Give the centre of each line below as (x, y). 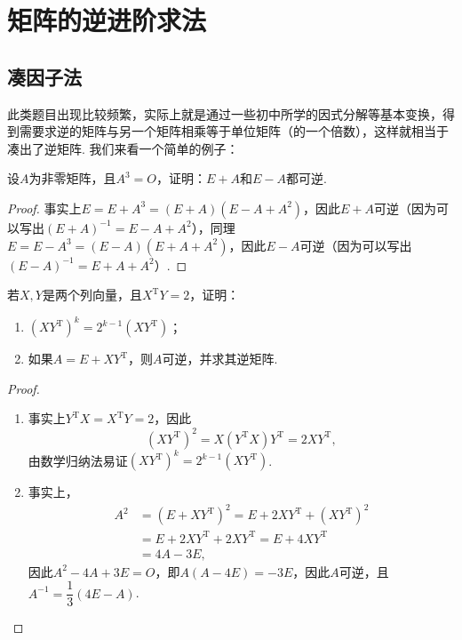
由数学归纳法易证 (78, 460)
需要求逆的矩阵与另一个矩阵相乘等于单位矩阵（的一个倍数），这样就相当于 (234, 131)
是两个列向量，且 (92, 295)
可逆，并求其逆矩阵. (220, 359)
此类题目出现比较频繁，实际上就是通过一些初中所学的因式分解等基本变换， (225, 113)
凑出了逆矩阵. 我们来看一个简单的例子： (123, 148)
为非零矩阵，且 (72, 178)
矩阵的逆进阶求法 (107, 20)
